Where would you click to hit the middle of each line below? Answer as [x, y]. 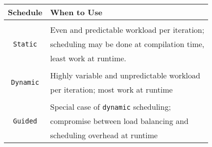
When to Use [76, 12]
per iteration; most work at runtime [111, 89]
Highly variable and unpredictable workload [125, 75]
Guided [25, 121]
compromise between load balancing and [119, 121]
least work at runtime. [88, 58]
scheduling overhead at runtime [104, 135]
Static [25, 44]
